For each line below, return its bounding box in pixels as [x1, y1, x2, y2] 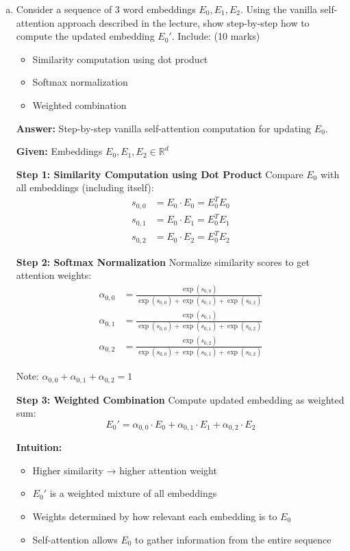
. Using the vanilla [240, 2, 318, 16]
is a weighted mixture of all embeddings [49, 486, 217, 500]
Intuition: [16, 440, 62, 454]
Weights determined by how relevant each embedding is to [32, 509, 277, 523]
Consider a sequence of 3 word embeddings [16, 2, 196, 16]
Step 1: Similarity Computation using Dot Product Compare [16, 167, 303, 181]
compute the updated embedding [16, 29, 155, 43]
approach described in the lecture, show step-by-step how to [58, 15, 310, 29]
